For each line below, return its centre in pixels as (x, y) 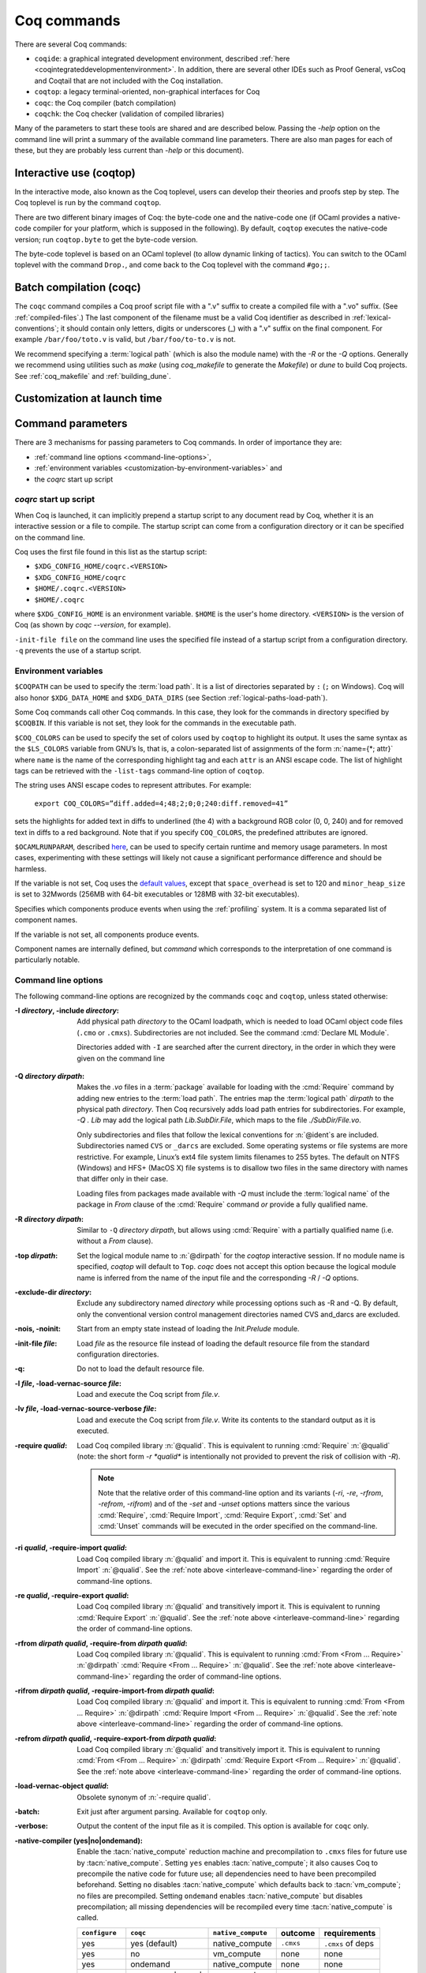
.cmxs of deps (349, 1943)
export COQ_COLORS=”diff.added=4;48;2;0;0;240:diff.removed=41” (161, 803)
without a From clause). (115, 1241)
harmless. (31, 869)
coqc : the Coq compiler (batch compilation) (105, 103)
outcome (298, 1933)
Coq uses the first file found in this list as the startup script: (111, 552)
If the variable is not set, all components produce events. (107, 934)
